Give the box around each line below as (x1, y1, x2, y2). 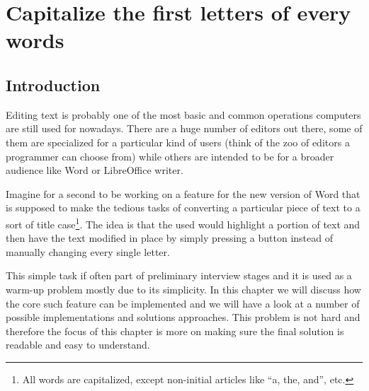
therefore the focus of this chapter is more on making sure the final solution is (6, 323, 344, 338)
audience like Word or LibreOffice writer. (6, 163, 183, 177)
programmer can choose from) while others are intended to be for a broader (6, 148, 334, 163)
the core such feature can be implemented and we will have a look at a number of (6, 296, 360, 310)
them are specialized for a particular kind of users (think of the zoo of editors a (6, 134, 350, 149)
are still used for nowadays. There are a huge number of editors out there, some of (6, 121, 363, 136)
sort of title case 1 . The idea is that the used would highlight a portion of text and (6, 214, 361, 231)
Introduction (6, 74, 101, 95)
